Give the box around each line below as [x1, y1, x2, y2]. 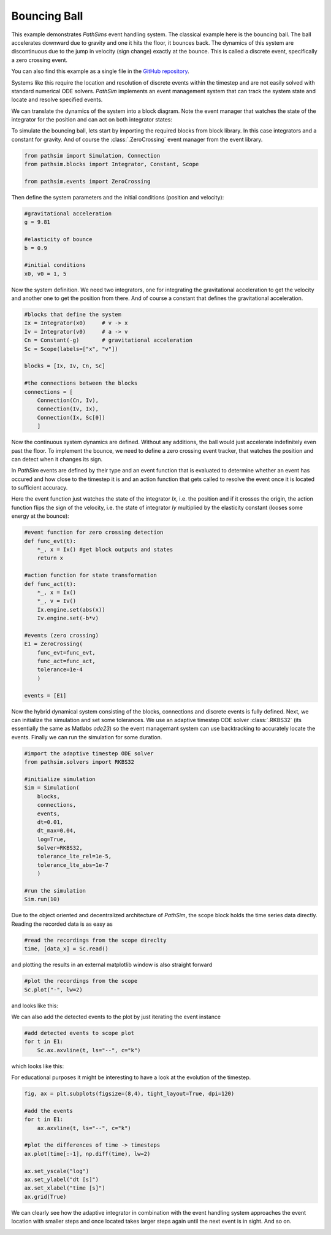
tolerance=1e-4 [37, 666, 83, 673]
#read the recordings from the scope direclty [24, 936, 167, 944]
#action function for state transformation [24, 572, 158, 579]
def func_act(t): [24, 580, 77, 587]
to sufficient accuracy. [11, 484, 68, 491]
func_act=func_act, [37, 658, 96, 665]
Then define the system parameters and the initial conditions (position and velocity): [11, 193, 224, 201]
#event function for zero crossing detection [24, 529, 164, 536]
